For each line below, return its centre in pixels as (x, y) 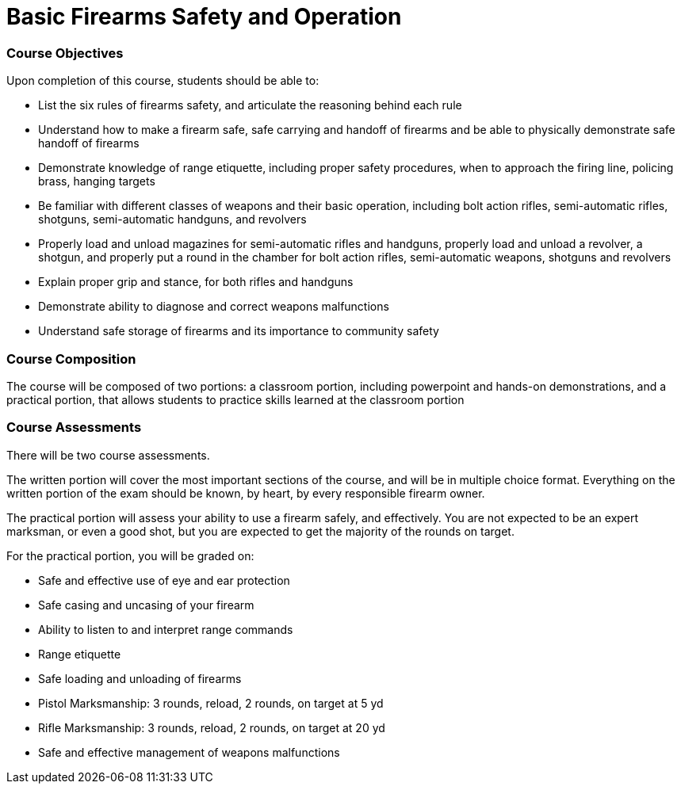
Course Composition (71, 359)
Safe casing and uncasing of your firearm (146, 605)
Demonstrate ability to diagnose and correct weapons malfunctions (214, 307)
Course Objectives (65, 53)
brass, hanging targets (97, 181)
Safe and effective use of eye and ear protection (164, 580)
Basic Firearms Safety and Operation (204, 17)
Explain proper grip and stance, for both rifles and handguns (196, 282)
